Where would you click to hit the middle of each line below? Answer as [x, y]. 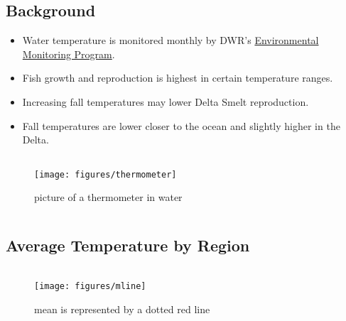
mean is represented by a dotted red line [122, 309]
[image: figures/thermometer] [106, 174]
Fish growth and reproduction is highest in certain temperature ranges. [178, 78]
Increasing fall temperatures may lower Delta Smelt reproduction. [166, 101]
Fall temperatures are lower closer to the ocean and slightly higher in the [181, 125]
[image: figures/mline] [90, 287]
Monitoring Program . [69, 54]
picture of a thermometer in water [108, 197]
